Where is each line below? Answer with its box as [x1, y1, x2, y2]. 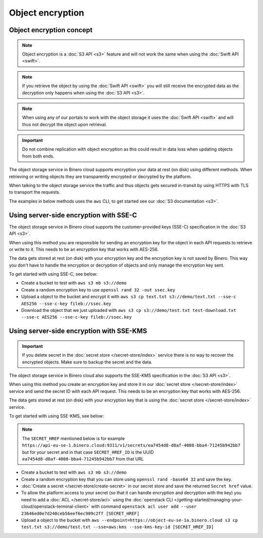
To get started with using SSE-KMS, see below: [9, 413, 104, 419]
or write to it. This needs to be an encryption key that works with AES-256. [9, 246, 159, 252]
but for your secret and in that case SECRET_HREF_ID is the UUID [22, 449, 154, 455]
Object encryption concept [9, 26, 93, 34]
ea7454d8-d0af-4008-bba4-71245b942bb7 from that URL [22, 456, 144, 461]
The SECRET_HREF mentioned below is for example [22, 435, 125, 441]
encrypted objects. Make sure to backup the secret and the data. [22, 359, 153, 365]
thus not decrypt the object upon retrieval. [22, 121, 107, 127]
